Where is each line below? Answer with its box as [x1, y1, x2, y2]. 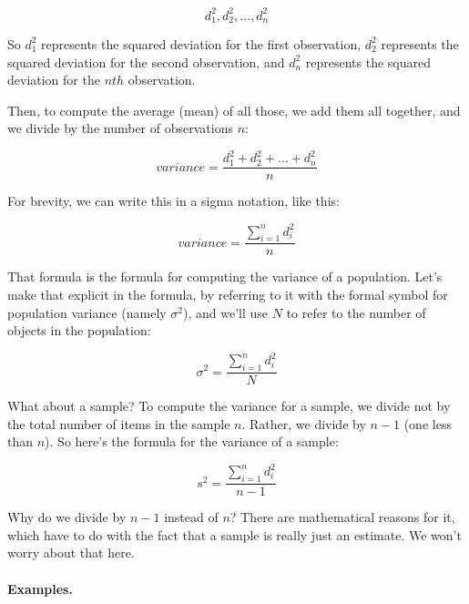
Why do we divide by [7, 507, 127, 527]
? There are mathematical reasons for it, [229, 507, 455, 527]
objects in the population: [7, 321, 151, 340]
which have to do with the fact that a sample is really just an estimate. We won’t [7, 525, 462, 544]
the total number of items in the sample [7, 414, 230, 433]
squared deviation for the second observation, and [7, 52, 285, 71]
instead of [164, 507, 219, 527]
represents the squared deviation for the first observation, [41, 34, 362, 53]
